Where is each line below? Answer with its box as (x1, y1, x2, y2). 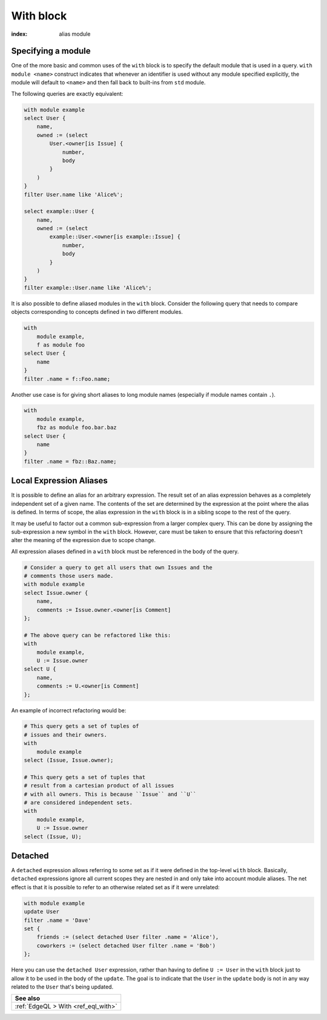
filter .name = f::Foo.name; (24, 376, 111, 382)
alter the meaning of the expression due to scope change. (11, 537, 156, 544)
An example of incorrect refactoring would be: (11, 706, 127, 714)
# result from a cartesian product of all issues (24, 782, 174, 789)
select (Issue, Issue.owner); (24, 757, 114, 764)
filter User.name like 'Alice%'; (24, 191, 124, 198)
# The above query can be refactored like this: (24, 632, 171, 638)
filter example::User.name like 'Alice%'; (24, 284, 152, 291)
